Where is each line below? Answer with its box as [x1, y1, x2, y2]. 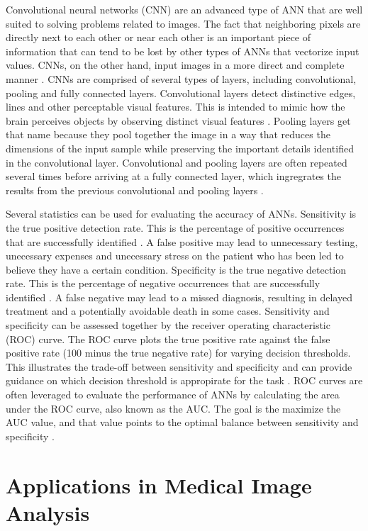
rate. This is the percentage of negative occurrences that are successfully [6, 276, 320, 291]
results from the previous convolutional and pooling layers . [6, 182, 264, 197]
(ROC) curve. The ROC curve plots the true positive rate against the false [6, 331, 330, 346]
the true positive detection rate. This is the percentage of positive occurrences [6, 220, 345, 235]
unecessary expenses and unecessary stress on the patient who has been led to [6, 248, 344, 263]
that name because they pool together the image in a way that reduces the [6, 127, 330, 142]
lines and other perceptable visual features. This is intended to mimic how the [6, 99, 345, 114]
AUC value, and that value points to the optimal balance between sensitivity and [6, 415, 359, 430]
